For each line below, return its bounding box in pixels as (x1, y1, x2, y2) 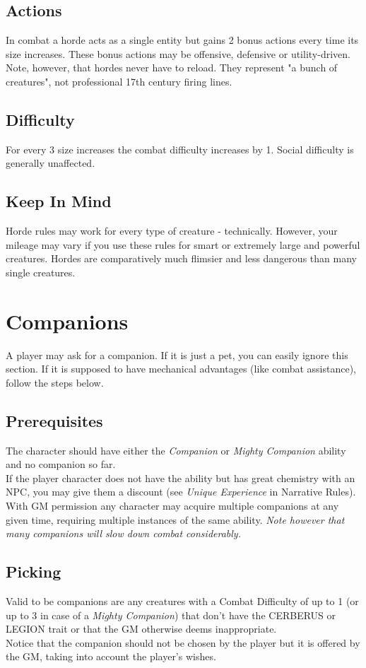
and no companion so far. (6, 457, 116, 471)
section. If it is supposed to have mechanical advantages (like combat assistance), (6, 361, 356, 376)
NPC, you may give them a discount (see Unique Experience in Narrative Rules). (6, 484, 356, 499)
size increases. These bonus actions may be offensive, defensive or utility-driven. (6, 46, 350, 61)
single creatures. (6, 264, 76, 279)
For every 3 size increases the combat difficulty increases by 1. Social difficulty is (6, 141, 354, 156)
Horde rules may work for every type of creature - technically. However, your (6, 223, 338, 238)
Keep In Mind (6, 190, 112, 212)
